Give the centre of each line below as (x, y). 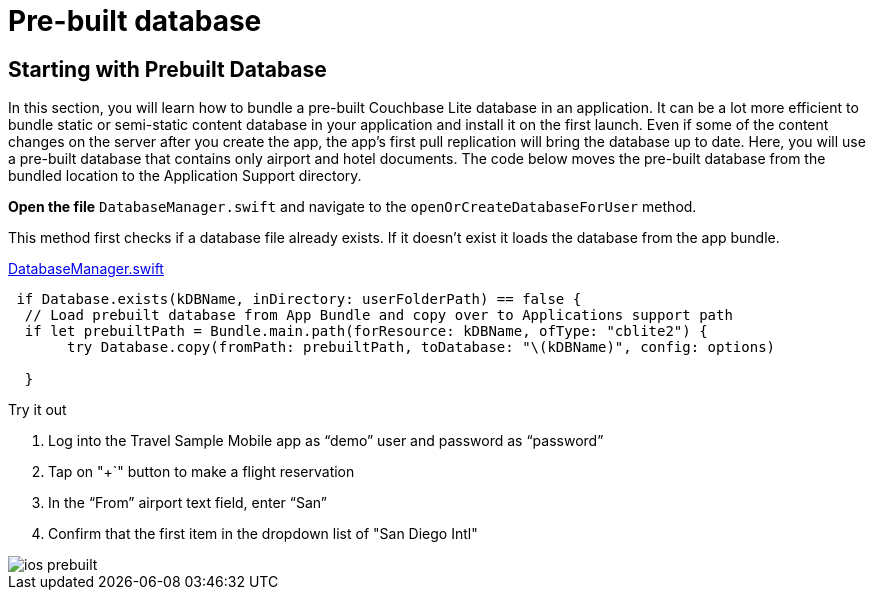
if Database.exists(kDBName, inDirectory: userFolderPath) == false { (299, 299)
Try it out (37, 410)
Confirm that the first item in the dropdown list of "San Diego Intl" (263, 534)
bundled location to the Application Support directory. (185, 176)
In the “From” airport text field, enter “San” (188, 503)
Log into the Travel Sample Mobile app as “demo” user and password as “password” (326, 441)
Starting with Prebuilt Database (167, 69)
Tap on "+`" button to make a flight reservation (201, 472)
